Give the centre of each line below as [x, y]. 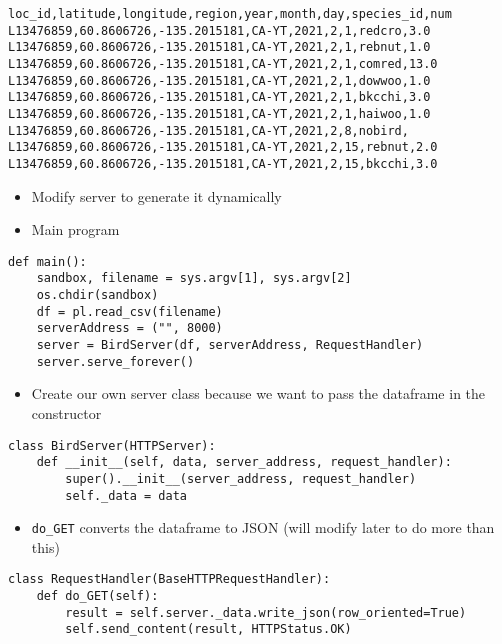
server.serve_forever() [115, 361]
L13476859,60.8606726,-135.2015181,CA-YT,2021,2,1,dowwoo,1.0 [219, 80]
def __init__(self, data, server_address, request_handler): [244, 462]
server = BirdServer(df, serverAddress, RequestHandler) [230, 345]
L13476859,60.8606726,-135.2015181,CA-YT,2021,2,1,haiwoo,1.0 [219, 113]
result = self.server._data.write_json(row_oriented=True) [266, 612]
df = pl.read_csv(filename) [129, 311]
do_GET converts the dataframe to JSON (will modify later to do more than [263, 527]
